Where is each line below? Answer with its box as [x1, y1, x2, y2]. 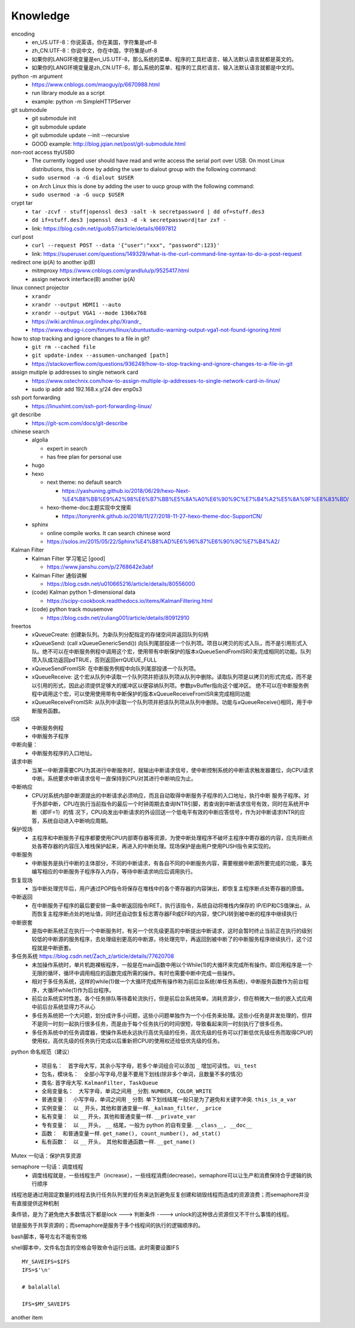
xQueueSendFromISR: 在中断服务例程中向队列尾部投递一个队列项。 [31, 665, 200, 672]
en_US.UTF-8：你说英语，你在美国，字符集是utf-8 [31, 38, 157, 45]
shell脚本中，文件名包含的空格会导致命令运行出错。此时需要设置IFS [11, 1244, 180, 1251]
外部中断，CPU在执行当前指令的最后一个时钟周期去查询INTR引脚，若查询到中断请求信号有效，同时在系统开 [36, 800, 304, 807]
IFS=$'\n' [22, 1267, 51, 1274]
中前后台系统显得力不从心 [31, 1003, 96, 1011]
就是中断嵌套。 [36, 944, 74, 951]
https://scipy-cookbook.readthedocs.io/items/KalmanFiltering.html [47, 597, 213, 604]
